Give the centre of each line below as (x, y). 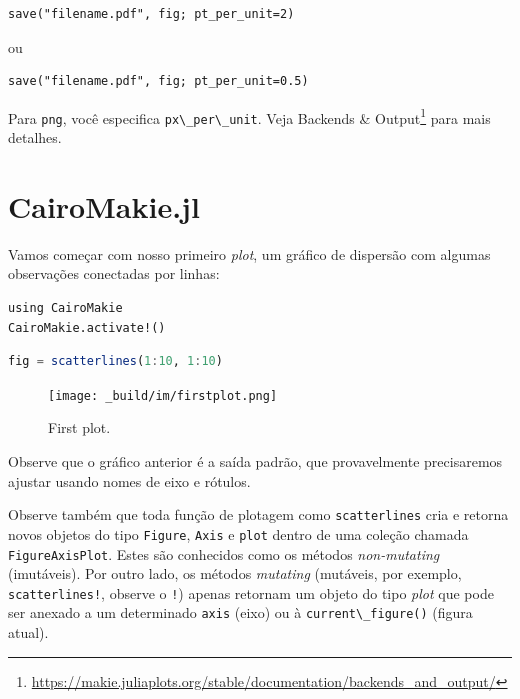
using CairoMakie (65, 308)
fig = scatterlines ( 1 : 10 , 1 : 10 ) (115, 361)
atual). (28, 632)
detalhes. (35, 137)
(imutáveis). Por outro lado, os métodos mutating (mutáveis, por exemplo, (235, 573)
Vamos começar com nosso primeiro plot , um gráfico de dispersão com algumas (249, 253)
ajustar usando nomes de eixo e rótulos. (129, 480)
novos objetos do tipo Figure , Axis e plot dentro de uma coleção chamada (238, 533)
